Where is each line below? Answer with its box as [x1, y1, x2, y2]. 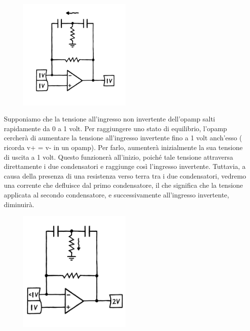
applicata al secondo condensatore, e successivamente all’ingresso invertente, [4, 190, 229, 200]
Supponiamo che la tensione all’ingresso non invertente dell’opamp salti [4, 114, 215, 124]
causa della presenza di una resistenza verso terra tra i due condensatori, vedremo [4, 170, 246, 181]
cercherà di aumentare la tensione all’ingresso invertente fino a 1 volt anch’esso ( [4, 133, 242, 143]
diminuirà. [4, 199, 34, 209]
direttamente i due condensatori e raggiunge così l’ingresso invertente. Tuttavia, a [4, 161, 246, 171]
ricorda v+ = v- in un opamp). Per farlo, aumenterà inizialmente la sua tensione [4, 142, 243, 152]
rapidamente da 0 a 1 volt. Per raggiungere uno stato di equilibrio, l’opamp [4, 123, 227, 133]
